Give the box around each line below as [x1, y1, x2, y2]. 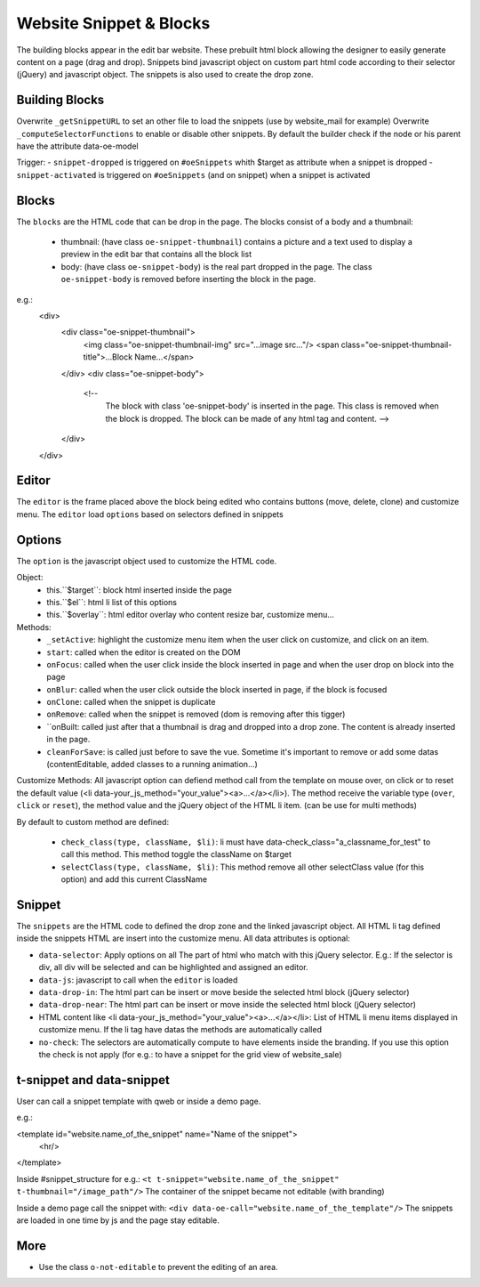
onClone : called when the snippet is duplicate [46, 697, 216, 708]
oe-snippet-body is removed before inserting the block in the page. [60, 274, 316, 285]
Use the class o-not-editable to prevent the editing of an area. [38, 1261, 279, 1272]
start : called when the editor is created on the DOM [46, 646, 241, 658]
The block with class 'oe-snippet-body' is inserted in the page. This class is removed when [105, 401, 439, 411]
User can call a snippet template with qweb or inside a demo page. [16, 1096, 261, 1106]
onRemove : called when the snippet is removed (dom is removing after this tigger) [46, 708, 346, 720]
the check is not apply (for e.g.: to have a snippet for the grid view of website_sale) [38, 1048, 342, 1059]
